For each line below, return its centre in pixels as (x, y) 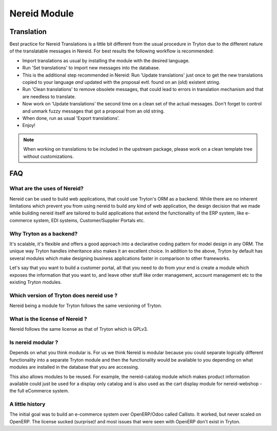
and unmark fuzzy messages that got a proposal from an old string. (94, 111)
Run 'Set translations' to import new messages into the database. (91, 68)
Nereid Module (42, 13)
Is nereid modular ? (34, 342)
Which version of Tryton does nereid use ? (64, 295)
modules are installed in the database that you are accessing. (74, 367)
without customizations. (48, 156)
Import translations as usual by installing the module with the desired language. (106, 60)
